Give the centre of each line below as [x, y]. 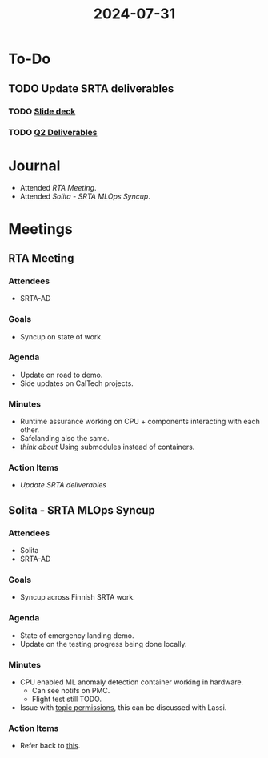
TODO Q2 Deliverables [53, 133]
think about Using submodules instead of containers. [107, 447]
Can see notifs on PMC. [71, 690]
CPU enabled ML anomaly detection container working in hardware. [132, 682]
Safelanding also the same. [64, 439]
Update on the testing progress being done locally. [103, 644]
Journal [34, 166]
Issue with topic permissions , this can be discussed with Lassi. [123, 708]
